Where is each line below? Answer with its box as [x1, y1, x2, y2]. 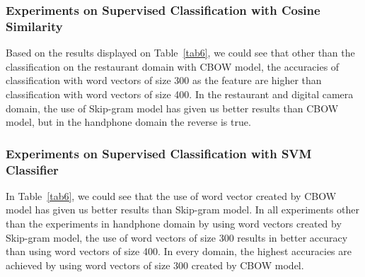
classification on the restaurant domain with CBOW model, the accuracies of [6, 59, 340, 73]
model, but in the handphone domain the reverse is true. [6, 114, 251, 129]
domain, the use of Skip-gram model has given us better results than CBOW [6, 100, 339, 115]
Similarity [6, 17, 63, 35]
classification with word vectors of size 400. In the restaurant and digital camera [6, 86, 354, 101]
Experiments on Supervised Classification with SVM [6, 144, 312, 162]
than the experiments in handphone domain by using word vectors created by [6, 216, 342, 231]
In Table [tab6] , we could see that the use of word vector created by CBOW [6, 188, 337, 203]
